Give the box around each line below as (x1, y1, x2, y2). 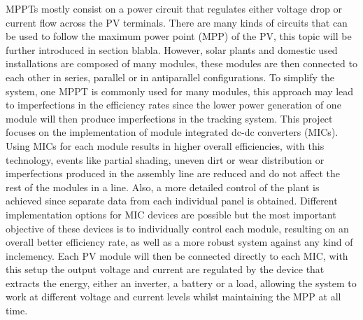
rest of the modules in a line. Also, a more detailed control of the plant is (6, 179, 320, 194)
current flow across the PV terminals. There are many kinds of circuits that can (6, 15, 348, 29)
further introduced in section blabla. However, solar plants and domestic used (6, 42, 338, 57)
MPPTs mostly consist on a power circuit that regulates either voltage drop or (6, 1, 342, 15)
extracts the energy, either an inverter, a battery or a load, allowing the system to (6, 275, 357, 290)
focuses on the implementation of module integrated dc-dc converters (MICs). (6, 125, 339, 139)
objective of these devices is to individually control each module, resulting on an (6, 221, 349, 235)
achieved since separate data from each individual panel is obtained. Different (6, 193, 338, 208)
